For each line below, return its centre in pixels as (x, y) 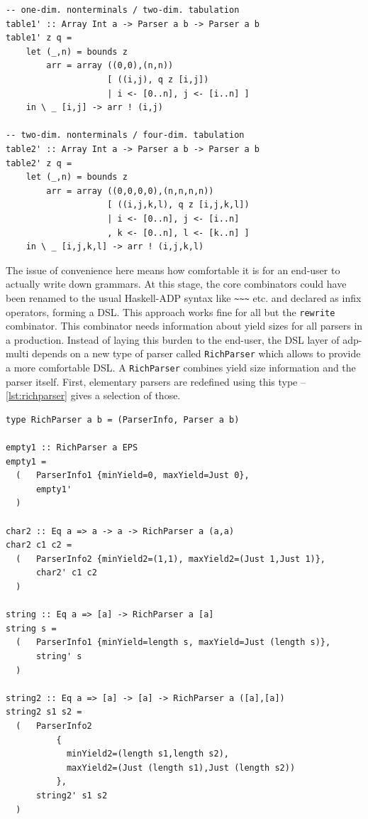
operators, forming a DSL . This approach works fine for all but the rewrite (171, 311)
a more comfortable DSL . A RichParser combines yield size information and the (181, 368)
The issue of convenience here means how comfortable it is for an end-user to (173, 270)
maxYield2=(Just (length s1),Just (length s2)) (181, 768)
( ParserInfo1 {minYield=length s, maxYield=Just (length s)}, (173, 642)
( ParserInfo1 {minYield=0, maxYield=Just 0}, (133, 476)
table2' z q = (39, 163)
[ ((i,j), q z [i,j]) (158, 79)
